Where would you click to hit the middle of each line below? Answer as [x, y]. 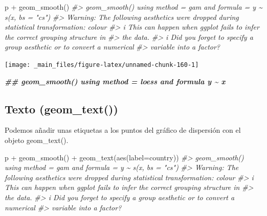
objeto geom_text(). [37, 140]
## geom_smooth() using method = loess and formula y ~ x [115, 81]
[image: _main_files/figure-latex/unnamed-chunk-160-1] [102, 65]
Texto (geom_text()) [61, 109]
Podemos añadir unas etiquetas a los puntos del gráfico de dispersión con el [123, 130]
